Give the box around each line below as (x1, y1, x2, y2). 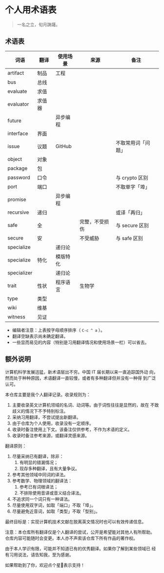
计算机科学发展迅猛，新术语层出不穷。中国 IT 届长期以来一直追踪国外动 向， (5, 369, 158, 375)
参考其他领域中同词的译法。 (12, 471, 68, 477)
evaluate (7, 88, 27, 94)
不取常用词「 (115, 139, 145, 146)
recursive (7, 209, 29, 216)
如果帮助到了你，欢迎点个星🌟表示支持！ (5, 562, 85, 568)
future (7, 117, 22, 124)
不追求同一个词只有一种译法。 (12, 496, 72, 502)
